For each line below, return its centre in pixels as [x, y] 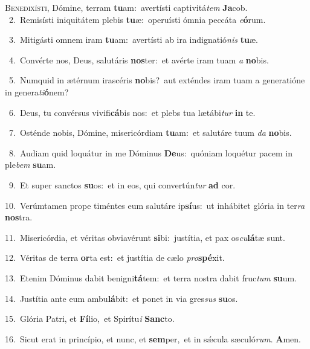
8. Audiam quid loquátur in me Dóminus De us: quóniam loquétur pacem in [151, 152]
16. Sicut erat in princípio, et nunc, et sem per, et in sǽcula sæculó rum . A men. [153, 338]
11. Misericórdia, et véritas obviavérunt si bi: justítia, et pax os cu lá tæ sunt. [145, 237]
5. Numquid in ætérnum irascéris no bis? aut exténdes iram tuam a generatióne [157, 80]
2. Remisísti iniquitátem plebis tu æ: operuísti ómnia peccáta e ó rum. [137, 19]
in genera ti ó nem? [37, 91]
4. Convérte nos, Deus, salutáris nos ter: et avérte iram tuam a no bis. [139, 59]
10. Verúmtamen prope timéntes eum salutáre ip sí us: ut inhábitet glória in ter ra [155, 205]
